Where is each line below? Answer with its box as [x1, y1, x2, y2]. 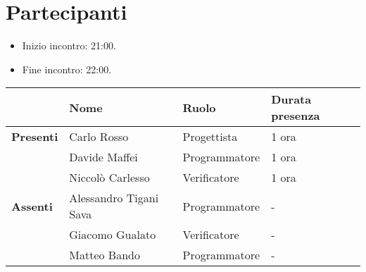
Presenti [11, 128, 58, 145]
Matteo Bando [69, 247, 140, 264]
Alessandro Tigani [69, 190, 159, 206]
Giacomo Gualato [69, 226, 156, 243]
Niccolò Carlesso [69, 169, 150, 186]
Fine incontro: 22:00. [22, 61, 112, 76]
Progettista [182, 128, 238, 145]
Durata [271, 91, 312, 108]
